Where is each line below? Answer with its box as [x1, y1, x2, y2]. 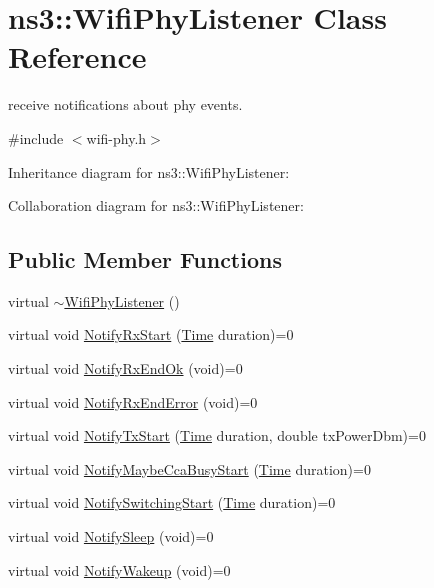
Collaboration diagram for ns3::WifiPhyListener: [8, 195, 304, 216]
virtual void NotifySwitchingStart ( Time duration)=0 [8, 492, 336, 513]
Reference [8, 36, 147, 77]
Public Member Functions [8, 244, 282, 275]
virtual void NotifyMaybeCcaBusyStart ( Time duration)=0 [8, 458, 371, 479]
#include [8, 127, 64, 148]
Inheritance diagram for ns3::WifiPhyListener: [8, 161, 290, 182]
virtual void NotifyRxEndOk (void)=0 [8, 358, 243, 379]
